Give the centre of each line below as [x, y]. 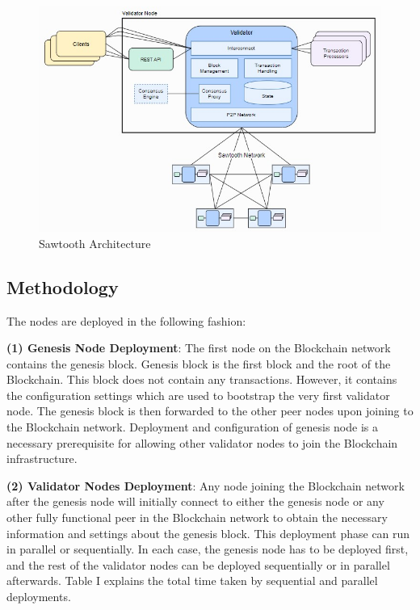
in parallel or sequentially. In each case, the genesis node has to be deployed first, [208, 549]
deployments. [39, 597]
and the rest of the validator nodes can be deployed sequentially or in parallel [198, 564]
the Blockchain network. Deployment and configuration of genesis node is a [192, 427]
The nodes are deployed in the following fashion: [126, 320]
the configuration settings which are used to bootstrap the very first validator [198, 395]
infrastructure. [42, 459]
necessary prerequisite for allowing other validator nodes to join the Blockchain [202, 442]
